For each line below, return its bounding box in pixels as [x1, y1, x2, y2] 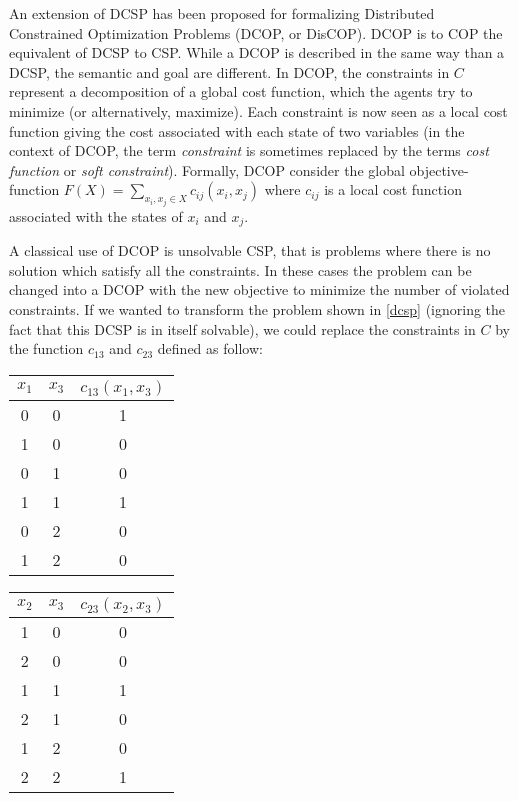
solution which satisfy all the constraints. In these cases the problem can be [9, 259, 472, 280]
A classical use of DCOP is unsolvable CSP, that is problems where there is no [9, 240, 491, 261]
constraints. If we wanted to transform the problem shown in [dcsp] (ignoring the [9, 299, 506, 320]
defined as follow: [157, 338, 263, 359]
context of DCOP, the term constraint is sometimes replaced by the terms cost [9, 140, 489, 161]
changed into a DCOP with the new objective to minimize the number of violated [9, 279, 510, 300]
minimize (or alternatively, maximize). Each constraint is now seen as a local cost [9, 100, 508, 121]
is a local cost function [324, 179, 462, 200]
